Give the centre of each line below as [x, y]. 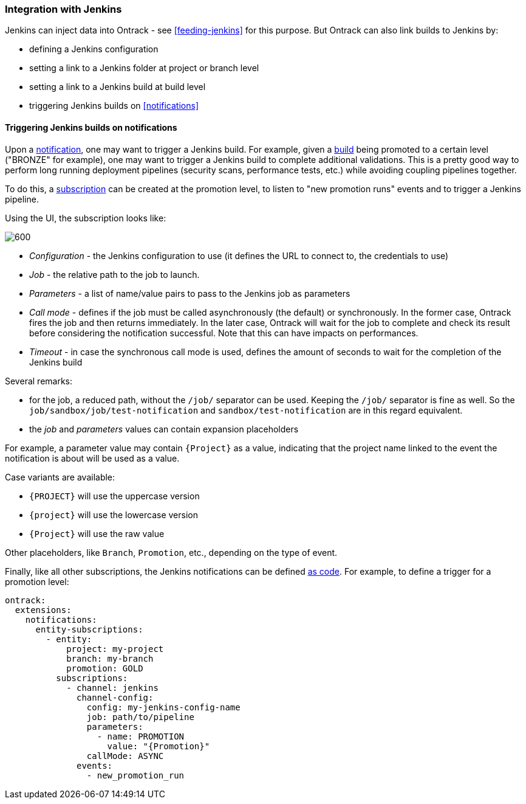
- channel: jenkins [112, 688]
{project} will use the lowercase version [114, 515]
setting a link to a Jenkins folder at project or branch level [144, 68]
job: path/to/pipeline [140, 717]
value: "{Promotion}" [159, 746]
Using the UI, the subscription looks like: [86, 218]
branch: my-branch [110, 658]
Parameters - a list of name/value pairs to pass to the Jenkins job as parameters [190, 293]
